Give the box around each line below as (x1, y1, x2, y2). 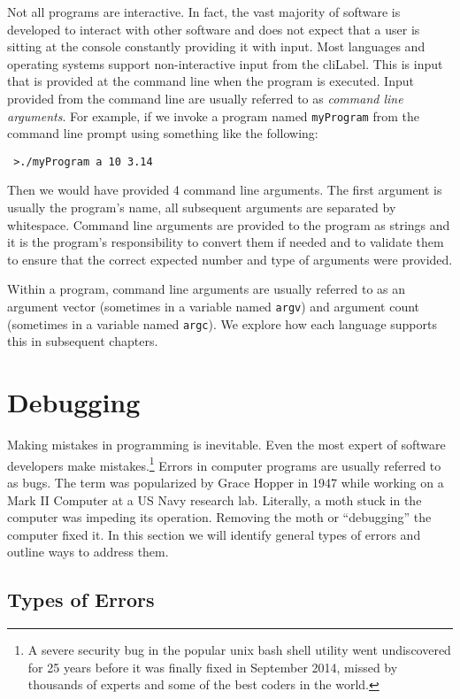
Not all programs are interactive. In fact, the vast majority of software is (7, 3, 401, 20)
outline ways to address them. (7, 542, 169, 561)
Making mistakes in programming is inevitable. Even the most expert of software (7, 435, 446, 454)
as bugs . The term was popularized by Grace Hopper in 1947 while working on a (7, 472, 444, 491)
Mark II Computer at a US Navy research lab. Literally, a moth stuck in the (7, 490, 422, 509)
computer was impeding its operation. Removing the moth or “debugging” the (7, 508, 432, 526)
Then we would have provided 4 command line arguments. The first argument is (7, 181, 442, 199)
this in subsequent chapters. (7, 332, 158, 350)
